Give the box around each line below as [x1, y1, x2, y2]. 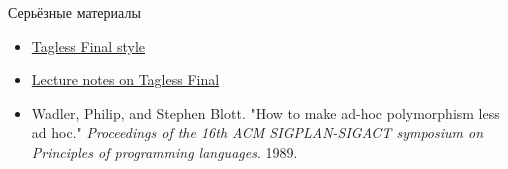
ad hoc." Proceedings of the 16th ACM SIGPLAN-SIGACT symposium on [31, 122, 484, 143]
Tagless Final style [31, 35, 145, 56]
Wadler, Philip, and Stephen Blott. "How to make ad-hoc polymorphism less [31, 102, 500, 123]
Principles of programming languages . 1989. [31, 141, 298, 162]
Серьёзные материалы [8, 2, 141, 22]
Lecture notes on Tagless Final [31, 69, 220, 90]
